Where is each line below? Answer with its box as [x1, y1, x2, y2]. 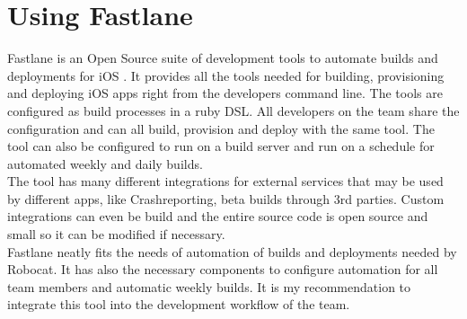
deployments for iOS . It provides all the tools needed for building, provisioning [7, 66, 445, 84]
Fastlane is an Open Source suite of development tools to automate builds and [7, 49, 438, 67]
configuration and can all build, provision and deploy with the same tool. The [7, 119, 435, 137]
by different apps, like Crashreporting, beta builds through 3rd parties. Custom [7, 189, 445, 208]
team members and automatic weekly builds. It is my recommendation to [7, 277, 411, 296]
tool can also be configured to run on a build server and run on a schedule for [7, 137, 435, 155]
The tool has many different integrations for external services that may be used [7, 172, 444, 191]
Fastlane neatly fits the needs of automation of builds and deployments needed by [7, 242, 457, 261]
